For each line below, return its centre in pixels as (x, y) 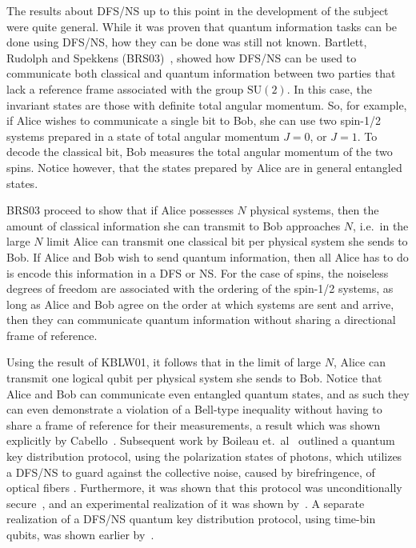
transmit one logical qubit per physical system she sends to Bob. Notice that (194, 378)
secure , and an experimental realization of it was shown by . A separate (186, 503)
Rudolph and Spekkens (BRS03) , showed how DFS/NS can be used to (182, 57)
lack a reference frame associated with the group (125, 88)
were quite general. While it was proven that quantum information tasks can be (202, 26)
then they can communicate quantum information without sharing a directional (201, 320)
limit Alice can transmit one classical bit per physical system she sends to (227, 241)
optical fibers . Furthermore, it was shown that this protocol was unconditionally (204, 488)
